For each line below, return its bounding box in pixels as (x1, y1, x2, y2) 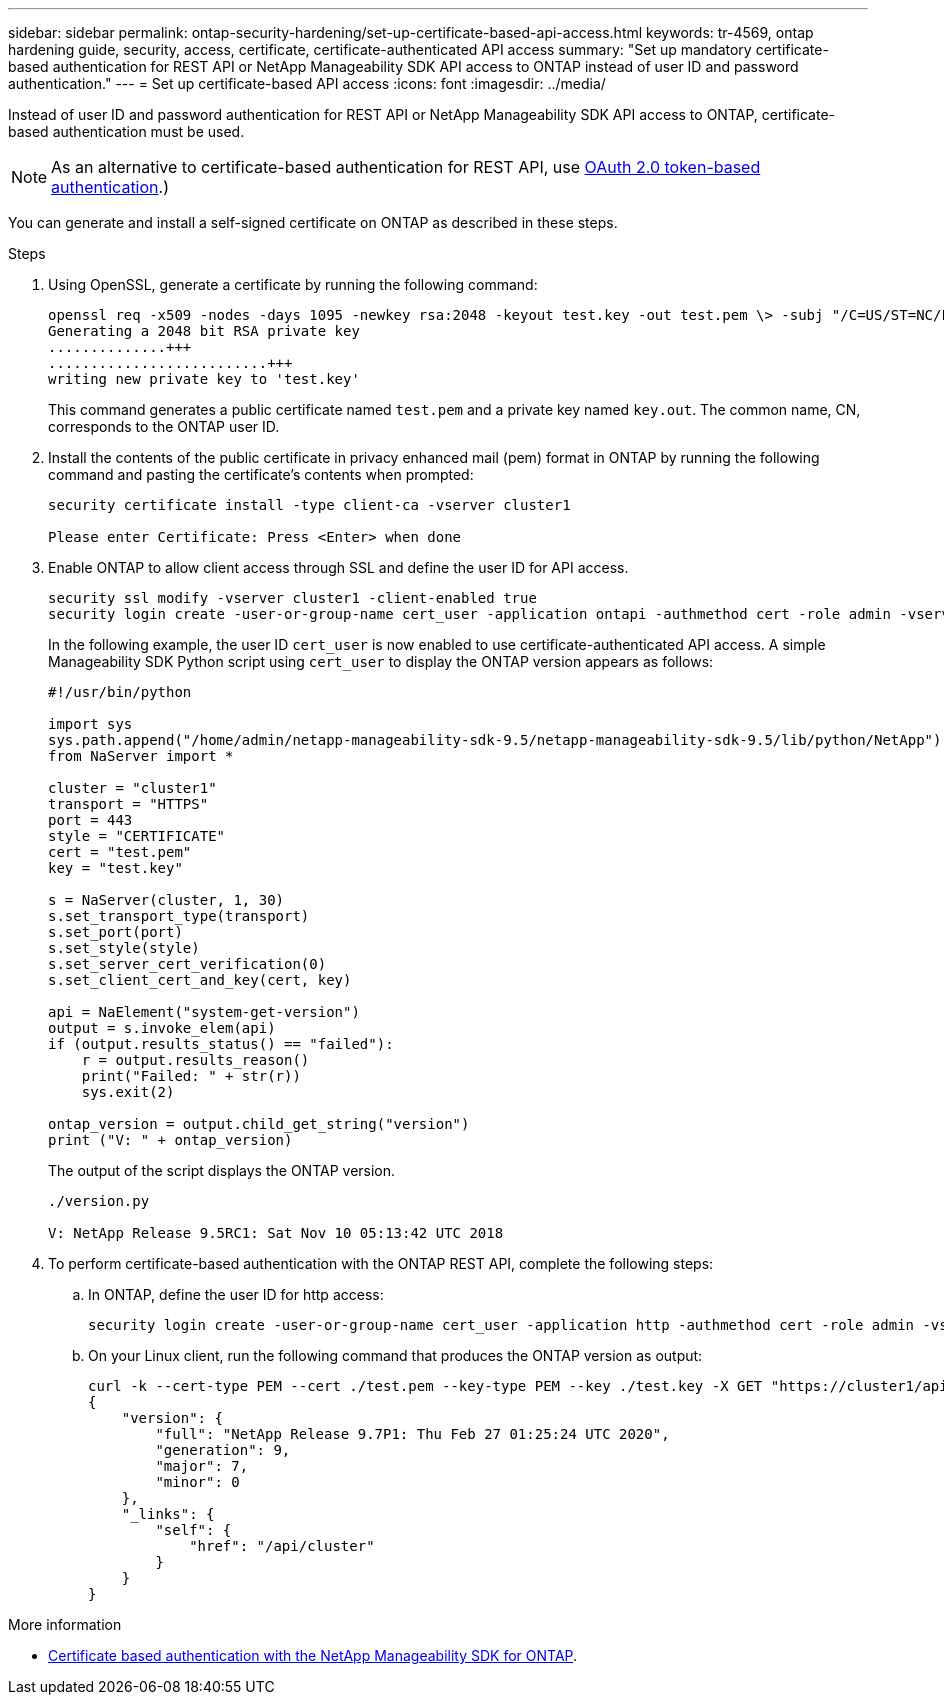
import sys (48, 716, 133, 732)
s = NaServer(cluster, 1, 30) (48, 892, 285, 908)
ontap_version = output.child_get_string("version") (48, 1116, 470, 1132)
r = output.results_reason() (81, 1052, 310, 1068)
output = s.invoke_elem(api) (48, 1020, 276, 1036)
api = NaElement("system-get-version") (48, 1004, 360, 1020)
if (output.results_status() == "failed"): (48, 1036, 394, 1052)
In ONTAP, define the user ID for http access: (88, 1286, 384, 1303)
